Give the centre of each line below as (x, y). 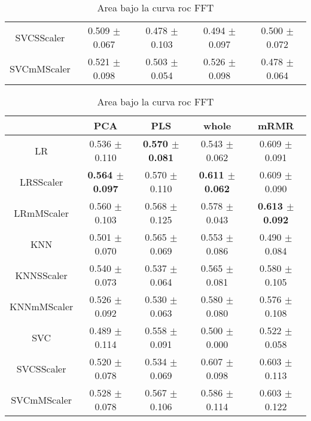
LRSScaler (41, 181)
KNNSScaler (41, 275)
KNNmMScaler (42, 306)
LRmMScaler (41, 213)
